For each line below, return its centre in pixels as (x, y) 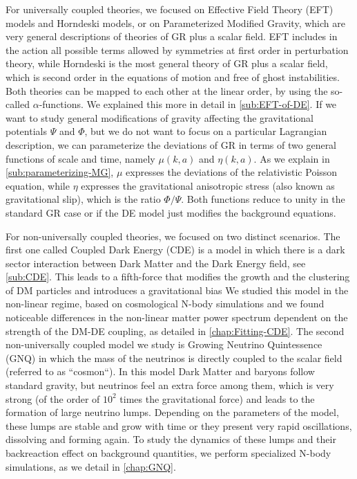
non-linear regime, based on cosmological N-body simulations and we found (165, 304)
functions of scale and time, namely (80, 158)
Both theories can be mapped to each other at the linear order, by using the (167, 90)
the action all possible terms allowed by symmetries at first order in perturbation (177, 49)
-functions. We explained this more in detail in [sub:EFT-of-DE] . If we (188, 104)
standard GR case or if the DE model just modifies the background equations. (171, 212)
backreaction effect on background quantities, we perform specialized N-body (168, 453)
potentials (26, 131)
